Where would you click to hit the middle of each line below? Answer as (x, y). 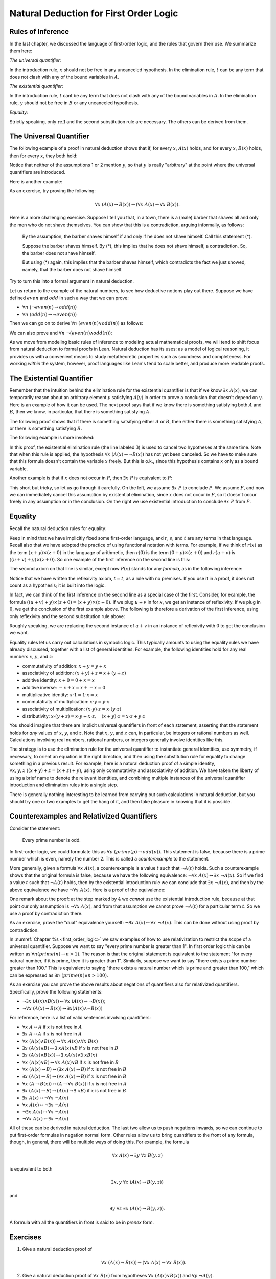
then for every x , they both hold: (43, 156)
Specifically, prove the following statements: (56, 991)
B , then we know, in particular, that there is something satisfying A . (80, 412)
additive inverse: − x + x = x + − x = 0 (64, 688)
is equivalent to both (31, 1168)
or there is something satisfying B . (46, 428)
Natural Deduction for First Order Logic (94, 13)
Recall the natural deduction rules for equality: (58, 528)
